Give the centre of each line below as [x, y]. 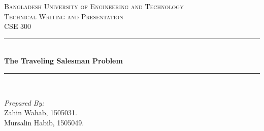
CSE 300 [18, 26]
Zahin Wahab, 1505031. [41, 112]
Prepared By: [24, 102]
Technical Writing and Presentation [64, 16]
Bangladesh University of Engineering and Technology [94, 6]
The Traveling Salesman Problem [63, 61]
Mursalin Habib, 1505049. [44, 122]
